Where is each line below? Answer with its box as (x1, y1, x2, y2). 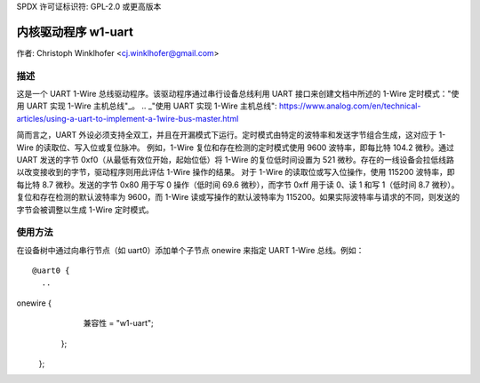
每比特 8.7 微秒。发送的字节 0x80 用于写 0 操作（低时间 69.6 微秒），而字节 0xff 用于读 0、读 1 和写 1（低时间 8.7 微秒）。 (16, 179, 460, 190)
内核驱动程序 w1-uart (16, 24, 133, 39)
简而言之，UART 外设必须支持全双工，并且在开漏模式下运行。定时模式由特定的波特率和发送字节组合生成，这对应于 (16, 130, 437, 140)
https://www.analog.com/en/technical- (278, 100, 421, 111)
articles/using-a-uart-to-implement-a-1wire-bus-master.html (16, 113, 239, 124)
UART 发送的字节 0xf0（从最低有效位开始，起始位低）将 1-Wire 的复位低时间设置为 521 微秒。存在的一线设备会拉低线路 (16, 155, 455, 164)
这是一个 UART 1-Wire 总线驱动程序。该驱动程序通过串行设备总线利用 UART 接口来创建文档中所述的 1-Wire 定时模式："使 (16, 89, 460, 100)
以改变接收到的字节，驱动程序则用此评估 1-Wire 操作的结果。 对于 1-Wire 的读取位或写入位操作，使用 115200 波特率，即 (16, 167, 455, 178)
